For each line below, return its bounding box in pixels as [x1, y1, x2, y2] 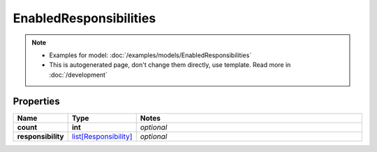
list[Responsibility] [71, 131, 133, 141]
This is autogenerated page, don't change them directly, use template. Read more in [49, 61, 291, 69]
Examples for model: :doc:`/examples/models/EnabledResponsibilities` [49, 51, 252, 59]
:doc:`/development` [49, 70, 108, 79]
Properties [13, 95, 60, 107]
